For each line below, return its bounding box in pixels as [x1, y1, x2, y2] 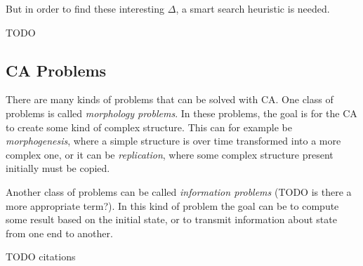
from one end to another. [6, 225, 113, 240]
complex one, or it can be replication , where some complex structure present [6, 147, 334, 161]
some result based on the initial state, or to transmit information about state [6, 212, 337, 227]
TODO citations [6, 249, 76, 264]
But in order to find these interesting [6, 1, 165, 15]
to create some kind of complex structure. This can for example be [6, 119, 292, 134]
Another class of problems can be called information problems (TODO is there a [6, 184, 352, 199]
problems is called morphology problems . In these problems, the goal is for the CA [6, 105, 357, 120]
